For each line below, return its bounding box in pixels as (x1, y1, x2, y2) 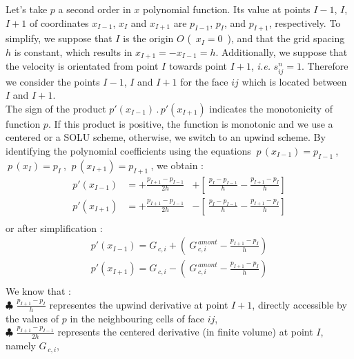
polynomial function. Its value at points (143, 2, 311, 16)
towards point (168, 59, 228, 73)
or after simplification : (6, 220, 103, 235)
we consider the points (6, 74, 100, 88)
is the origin (123, 31, 174, 46)
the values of (6, 311, 59, 325)
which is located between (242, 74, 347, 88)
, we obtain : (150, 157, 204, 172)
